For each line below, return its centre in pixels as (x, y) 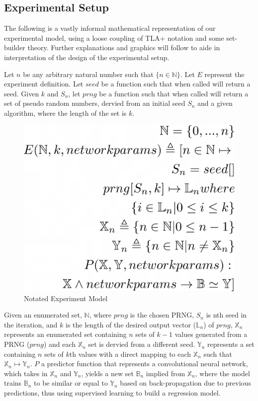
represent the (224, 74)
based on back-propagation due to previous (185, 383)
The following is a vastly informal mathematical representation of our (110, 28)
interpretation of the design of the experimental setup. (87, 57)
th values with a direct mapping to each (130, 354)
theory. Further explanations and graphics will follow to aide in (124, 47)
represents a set (231, 344)
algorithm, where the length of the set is (65, 113)
